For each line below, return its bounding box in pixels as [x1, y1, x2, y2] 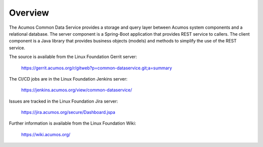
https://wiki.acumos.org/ [21, 131, 71, 137]
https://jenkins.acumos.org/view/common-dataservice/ [21, 87, 132, 93]
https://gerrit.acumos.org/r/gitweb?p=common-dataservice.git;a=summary [21, 65, 172, 71]
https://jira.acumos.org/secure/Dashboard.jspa [21, 109, 115, 115]
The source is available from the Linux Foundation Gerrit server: [9, 54, 137, 60]
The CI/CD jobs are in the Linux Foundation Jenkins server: [9, 76, 128, 82]
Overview [9, 7, 49, 18]
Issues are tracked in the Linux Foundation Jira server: [9, 98, 118, 104]
